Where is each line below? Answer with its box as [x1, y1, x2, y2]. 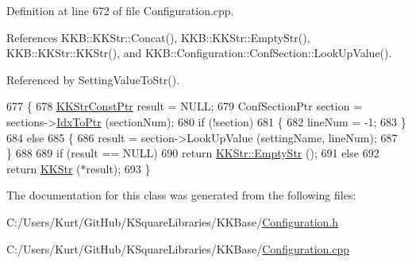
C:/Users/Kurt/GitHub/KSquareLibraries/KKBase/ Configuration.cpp [6, 240, 350, 257]
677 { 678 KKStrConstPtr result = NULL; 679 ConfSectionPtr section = [6, 98, 363, 114]
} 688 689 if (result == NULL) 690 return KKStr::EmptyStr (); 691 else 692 [6, 145, 379, 161]
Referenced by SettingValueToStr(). [6, 71, 180, 87]
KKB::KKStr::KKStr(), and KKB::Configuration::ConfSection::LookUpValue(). [6, 44, 392, 61]
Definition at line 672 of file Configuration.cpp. [6, 2, 234, 18]
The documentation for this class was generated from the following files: [6, 187, 356, 203]
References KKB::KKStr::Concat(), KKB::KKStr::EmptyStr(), [6, 29, 310, 45]
